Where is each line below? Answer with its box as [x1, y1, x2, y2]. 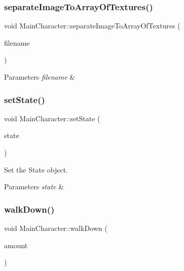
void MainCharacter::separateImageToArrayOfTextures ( [4, 20, 180, 31]
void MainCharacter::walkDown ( [4, 223, 107, 233]
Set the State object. [4, 164, 68, 175]
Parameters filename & [4, 72, 76, 82]
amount [4, 240, 28, 250]
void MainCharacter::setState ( [4, 113, 100, 123]
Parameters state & [4, 181, 64, 192]
